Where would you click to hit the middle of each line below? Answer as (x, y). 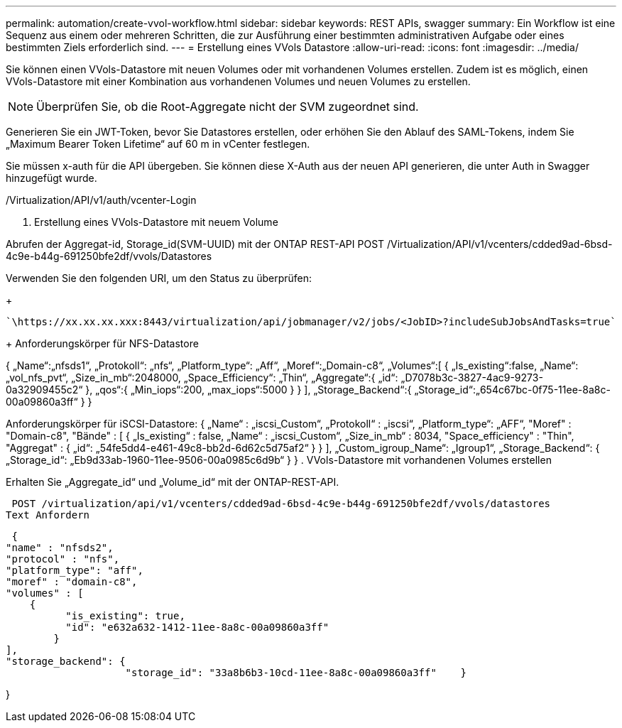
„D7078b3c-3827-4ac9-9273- (472, 377)
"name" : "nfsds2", (60, 548)
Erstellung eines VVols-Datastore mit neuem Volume (156, 222)
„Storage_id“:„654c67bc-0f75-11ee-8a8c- (512, 390)
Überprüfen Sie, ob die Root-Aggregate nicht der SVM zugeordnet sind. (228, 107)
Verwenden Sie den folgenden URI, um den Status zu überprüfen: (159, 278)
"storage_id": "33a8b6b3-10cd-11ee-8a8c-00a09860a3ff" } (296, 673)
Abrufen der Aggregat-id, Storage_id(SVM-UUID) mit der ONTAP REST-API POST (195, 244)
